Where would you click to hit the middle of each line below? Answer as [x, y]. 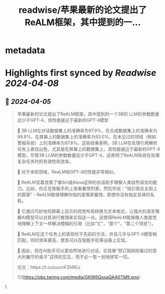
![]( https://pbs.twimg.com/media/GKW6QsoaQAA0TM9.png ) [79, 277]
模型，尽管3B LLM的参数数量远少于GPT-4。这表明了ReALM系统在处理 [88, 155]
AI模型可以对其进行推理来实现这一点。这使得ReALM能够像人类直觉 [89, 218]
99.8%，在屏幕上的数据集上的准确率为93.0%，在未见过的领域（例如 [87, 137]
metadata [25, 50]
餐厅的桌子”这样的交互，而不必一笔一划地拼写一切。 [79, 257]
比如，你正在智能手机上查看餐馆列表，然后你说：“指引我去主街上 [92, 189]
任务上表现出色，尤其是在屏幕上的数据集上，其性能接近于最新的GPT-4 [88, 149]
